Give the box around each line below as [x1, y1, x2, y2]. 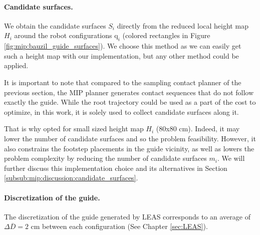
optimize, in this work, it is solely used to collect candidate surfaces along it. [4, 106, 239, 117]
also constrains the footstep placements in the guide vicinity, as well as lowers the [4, 143, 254, 153]
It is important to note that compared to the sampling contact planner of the [4, 77, 241, 87]
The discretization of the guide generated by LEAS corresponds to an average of [4, 211, 250, 221]
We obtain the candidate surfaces [4, 20, 106, 31]
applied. [4, 60, 29, 71]
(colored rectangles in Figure [122, 30, 210, 41]
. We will [217, 153, 245, 163]
